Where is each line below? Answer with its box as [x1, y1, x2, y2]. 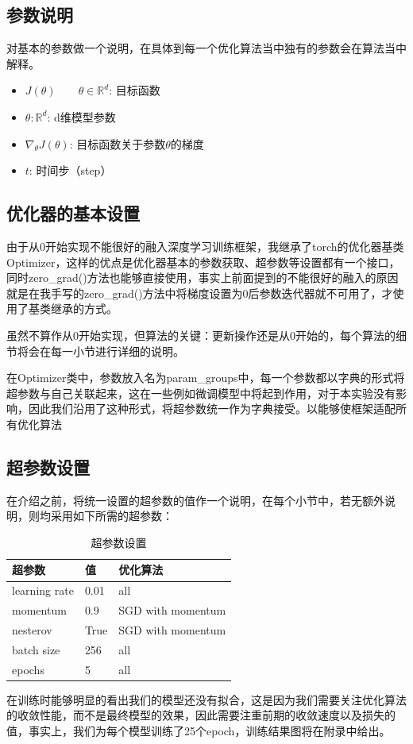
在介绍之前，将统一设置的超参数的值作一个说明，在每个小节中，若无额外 [6, 492, 384, 508]
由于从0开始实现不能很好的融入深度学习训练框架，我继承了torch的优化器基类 [6, 237, 404, 254]
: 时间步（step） [29, 162, 112, 179]
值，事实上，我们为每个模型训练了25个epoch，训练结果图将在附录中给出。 [6, 722, 391, 738]
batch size [12, 641, 60, 657]
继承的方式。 [50, 300, 118, 317]
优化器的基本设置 [6, 201, 140, 226]
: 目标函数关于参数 [69, 135, 166, 152]
